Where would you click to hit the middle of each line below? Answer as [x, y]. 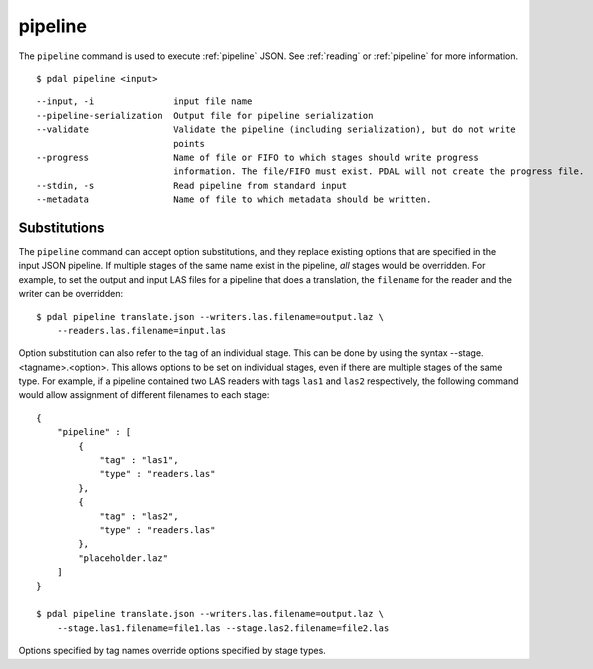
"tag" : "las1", [139, 460]
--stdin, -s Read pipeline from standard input [192, 185]
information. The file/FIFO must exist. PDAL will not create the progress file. [379, 171]
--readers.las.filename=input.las [141, 330]
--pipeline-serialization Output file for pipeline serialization [205, 115]
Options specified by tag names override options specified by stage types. [172, 651]
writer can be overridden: [71, 294]
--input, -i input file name [144, 101]
